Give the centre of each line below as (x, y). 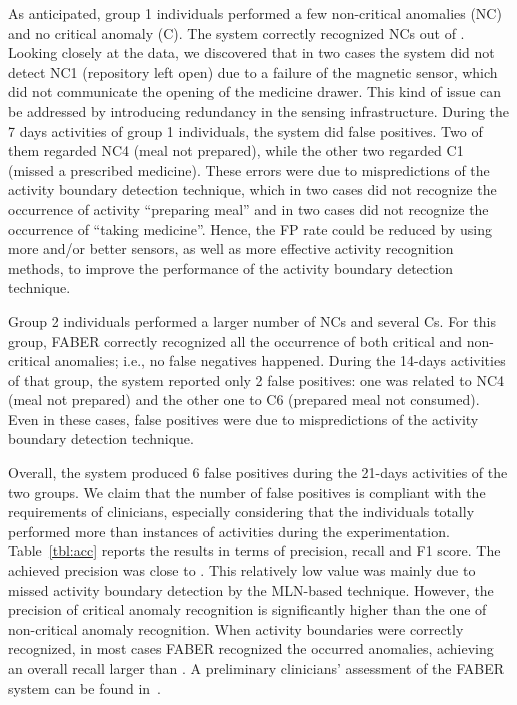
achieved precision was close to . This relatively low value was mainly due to (242, 570)
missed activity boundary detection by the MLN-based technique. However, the (251, 589)
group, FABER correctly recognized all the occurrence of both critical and (235, 340)
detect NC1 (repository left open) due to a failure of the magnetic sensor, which (253, 71)
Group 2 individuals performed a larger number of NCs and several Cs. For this (252, 320)
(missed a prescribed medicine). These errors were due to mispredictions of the (249, 169)
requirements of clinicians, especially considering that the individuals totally (241, 511)
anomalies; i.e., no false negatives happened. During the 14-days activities (280, 360)
